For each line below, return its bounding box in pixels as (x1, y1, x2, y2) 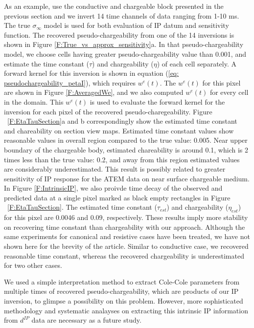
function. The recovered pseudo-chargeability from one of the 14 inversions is (4, 29, 234, 40)
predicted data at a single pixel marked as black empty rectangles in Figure (4, 192, 231, 202)
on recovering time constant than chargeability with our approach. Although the (4, 221, 245, 232)
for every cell (209, 87, 249, 97)
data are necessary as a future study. (31, 315, 141, 325)
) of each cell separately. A (157, 58, 236, 68)
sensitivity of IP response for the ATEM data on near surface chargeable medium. (4, 173, 250, 183)
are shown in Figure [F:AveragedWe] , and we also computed (4, 87, 184, 97)
